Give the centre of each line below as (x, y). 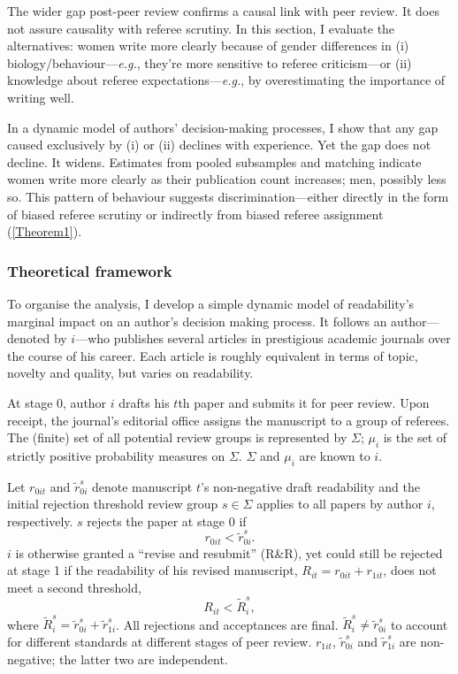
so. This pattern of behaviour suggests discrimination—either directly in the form (228, 196)
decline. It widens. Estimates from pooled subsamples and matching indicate (214, 161)
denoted (29, 338)
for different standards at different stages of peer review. (160, 641)
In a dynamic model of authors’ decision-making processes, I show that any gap (223, 127)
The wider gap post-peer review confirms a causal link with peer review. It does (223, 11)
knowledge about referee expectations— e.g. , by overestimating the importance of (226, 80)
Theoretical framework (90, 270)
